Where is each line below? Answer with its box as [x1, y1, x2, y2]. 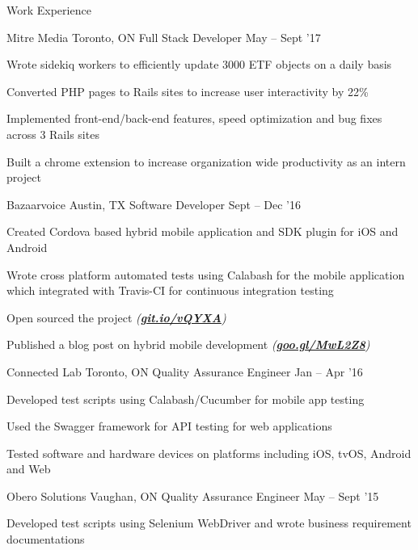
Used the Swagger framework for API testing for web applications [6, 418, 332, 435]
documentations [6, 531, 85, 548]
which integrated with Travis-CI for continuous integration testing [6, 282, 334, 299]
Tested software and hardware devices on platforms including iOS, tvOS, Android [6, 444, 412, 461]
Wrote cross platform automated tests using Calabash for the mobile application [6, 266, 405, 283]
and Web [6, 460, 51, 477]
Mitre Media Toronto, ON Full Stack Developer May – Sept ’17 [6, 28, 321, 45]
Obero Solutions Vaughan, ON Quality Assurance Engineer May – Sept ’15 [6, 487, 379, 504]
